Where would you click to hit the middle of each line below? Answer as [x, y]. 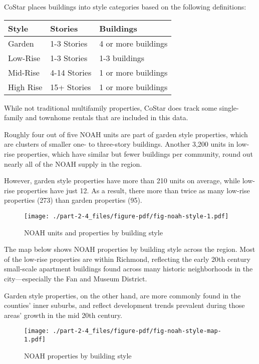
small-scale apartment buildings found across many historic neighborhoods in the [128, 269]
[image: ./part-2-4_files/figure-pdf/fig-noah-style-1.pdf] [126, 216]
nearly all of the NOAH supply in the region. [73, 163]
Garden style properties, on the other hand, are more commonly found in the [122, 295]
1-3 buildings [122, 58]
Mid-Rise [24, 72]
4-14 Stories [71, 72]
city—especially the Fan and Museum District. [76, 278]
